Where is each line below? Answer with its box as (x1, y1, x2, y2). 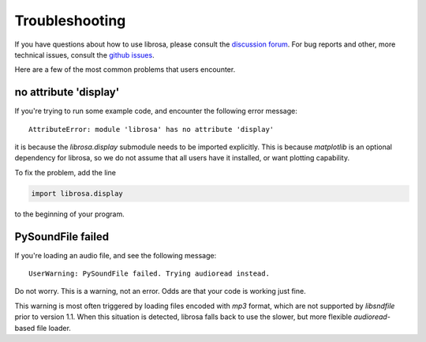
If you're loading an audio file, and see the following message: (14, 250, 217, 260)
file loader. (36, 323, 71, 333)
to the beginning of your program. (14, 209, 125, 219)
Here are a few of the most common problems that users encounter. (14, 65, 236, 74)
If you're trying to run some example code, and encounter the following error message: (14, 107, 297, 116)
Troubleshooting (14, 12, 126, 29)
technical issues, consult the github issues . (14, 50, 155, 59)
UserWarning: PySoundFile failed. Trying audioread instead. (28, 269, 270, 278)
